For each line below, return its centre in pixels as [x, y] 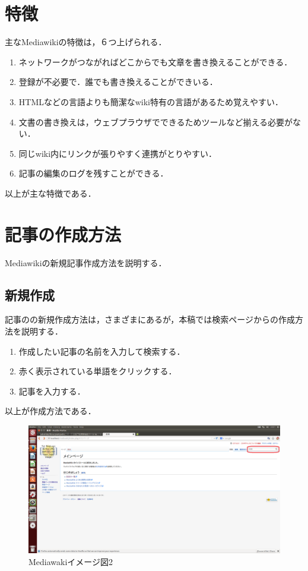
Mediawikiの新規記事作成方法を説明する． [86, 262]
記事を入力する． [52, 391]
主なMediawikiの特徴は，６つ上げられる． [86, 42]
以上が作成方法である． [50, 411]
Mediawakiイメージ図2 [71, 561]
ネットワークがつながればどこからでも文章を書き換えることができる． [155, 61]
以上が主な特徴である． [50, 193]
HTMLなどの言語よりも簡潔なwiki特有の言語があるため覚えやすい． [151, 101]
